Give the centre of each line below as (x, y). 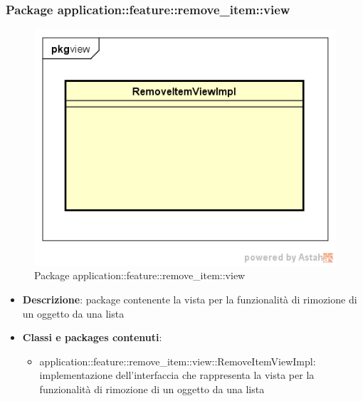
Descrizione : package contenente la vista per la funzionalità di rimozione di (190, 299)
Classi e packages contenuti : (92, 337)
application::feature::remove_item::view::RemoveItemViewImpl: (178, 361)
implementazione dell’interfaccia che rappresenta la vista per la (177, 375)
